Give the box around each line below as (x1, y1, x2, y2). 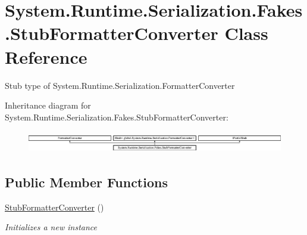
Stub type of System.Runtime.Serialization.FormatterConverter (5, 79, 235, 91)
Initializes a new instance (5, 221, 97, 233)
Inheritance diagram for (5, 99, 91, 112)
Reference (5, 44, 87, 69)
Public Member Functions (5, 172, 168, 191)
